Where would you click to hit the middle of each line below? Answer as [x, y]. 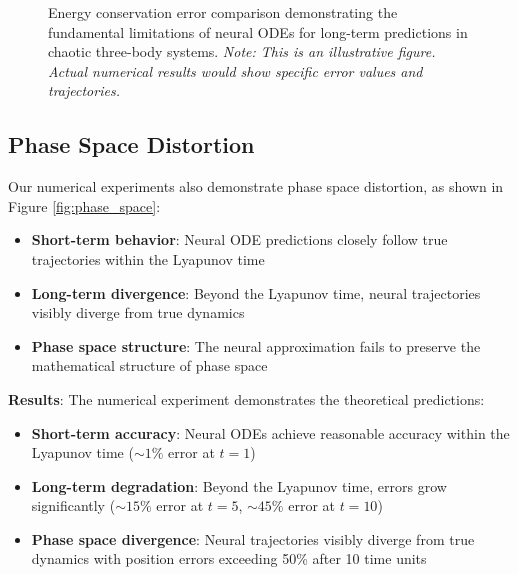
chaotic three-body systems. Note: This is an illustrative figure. [242, 51]
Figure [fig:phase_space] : [84, 205]
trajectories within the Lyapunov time [148, 258]
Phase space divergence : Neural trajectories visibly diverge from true [253, 538]
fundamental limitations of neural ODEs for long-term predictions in [258, 31]
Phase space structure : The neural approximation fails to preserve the [256, 345]
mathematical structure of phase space [149, 365]
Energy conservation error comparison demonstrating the [223, 12]
